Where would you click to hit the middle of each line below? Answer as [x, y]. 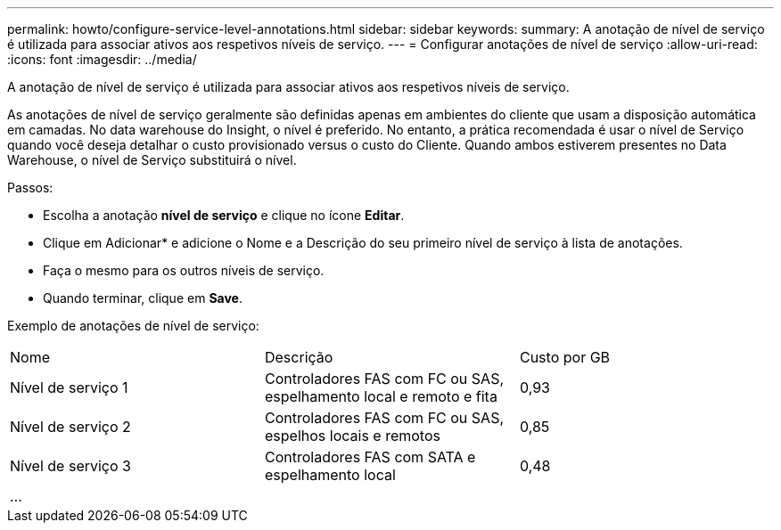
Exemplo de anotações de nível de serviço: [133, 326]
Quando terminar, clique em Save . [143, 298]
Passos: [30, 188]
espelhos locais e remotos [352, 436]
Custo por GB [565, 357]
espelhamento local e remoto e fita [381, 396]
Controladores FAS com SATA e [370, 457]
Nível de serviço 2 [70, 427]
